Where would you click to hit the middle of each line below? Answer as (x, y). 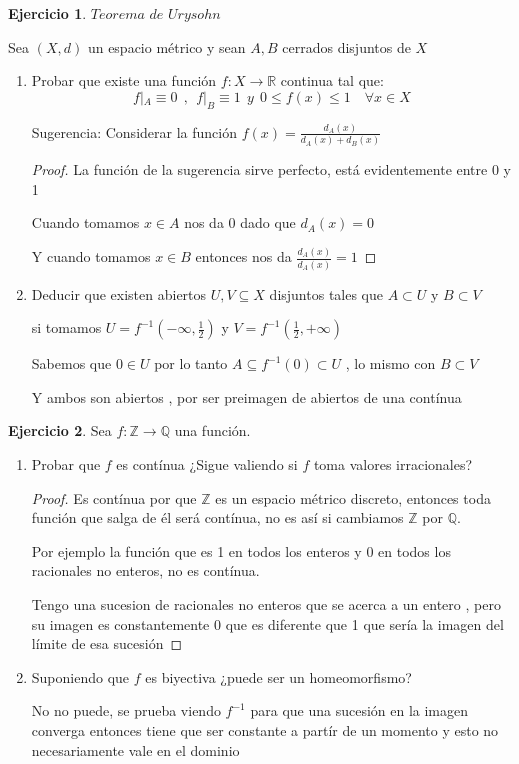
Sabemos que (71, 363)
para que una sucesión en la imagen (359, 710)
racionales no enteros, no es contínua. (145, 570)
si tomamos (66, 327)
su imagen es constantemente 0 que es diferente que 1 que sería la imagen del (267, 623)
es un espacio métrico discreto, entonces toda (353, 497)
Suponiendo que (80, 676)
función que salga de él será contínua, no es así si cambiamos (217, 517)
